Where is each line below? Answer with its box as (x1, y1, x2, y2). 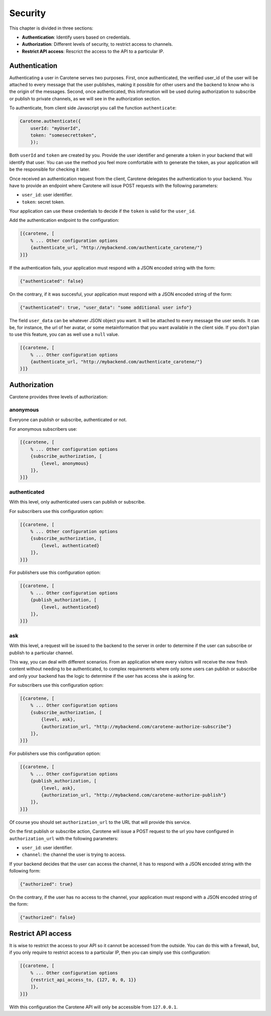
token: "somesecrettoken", (30, 132, 97, 138)
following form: (9, 868, 41, 874)
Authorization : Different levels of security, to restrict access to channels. (22, 41, 173, 47)
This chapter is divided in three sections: (9, 25, 94, 31)
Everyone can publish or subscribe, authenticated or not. (9, 417, 127, 423)
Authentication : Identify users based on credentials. (22, 34, 130, 40)
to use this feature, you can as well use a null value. (9, 331, 119, 337)
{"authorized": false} (20, 915, 76, 921)
